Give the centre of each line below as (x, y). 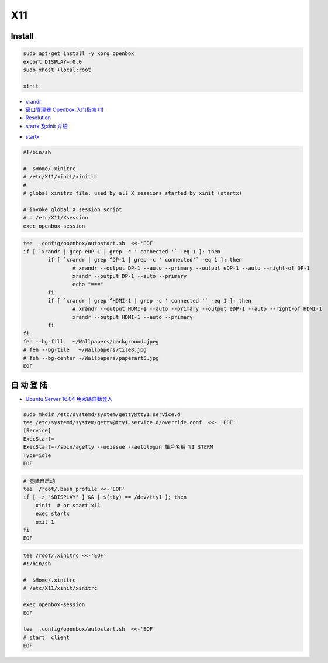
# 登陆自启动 (39, 481)
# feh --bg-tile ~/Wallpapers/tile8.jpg (85, 350)
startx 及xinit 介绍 (46, 126)
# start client (46, 637)
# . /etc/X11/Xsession (56, 218)
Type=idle (37, 455)
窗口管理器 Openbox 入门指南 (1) (65, 110)
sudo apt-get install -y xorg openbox (79, 54)
